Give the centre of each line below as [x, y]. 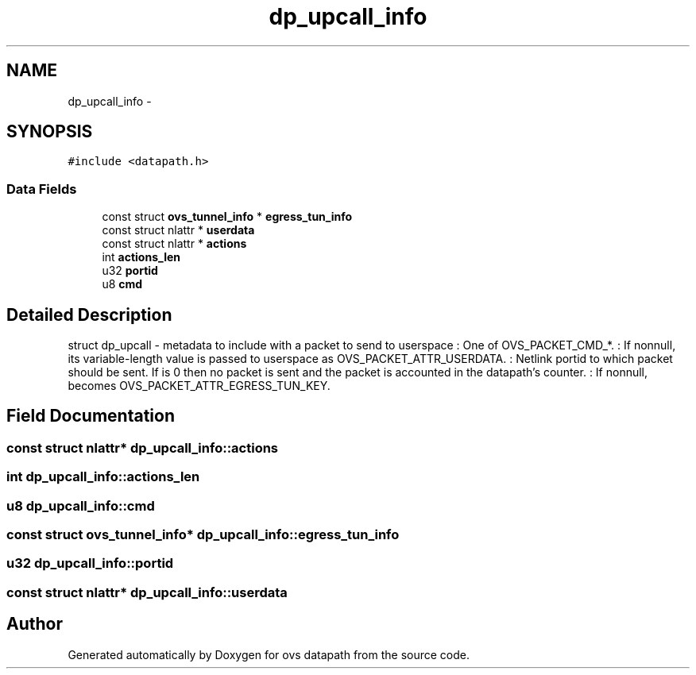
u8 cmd [122, 284]
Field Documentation [91, 416]
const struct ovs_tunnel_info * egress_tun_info [227, 217]
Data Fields [42, 189]
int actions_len [141, 257]
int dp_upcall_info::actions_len [103, 477]
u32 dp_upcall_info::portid [90, 563]
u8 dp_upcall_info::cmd [81, 505]
